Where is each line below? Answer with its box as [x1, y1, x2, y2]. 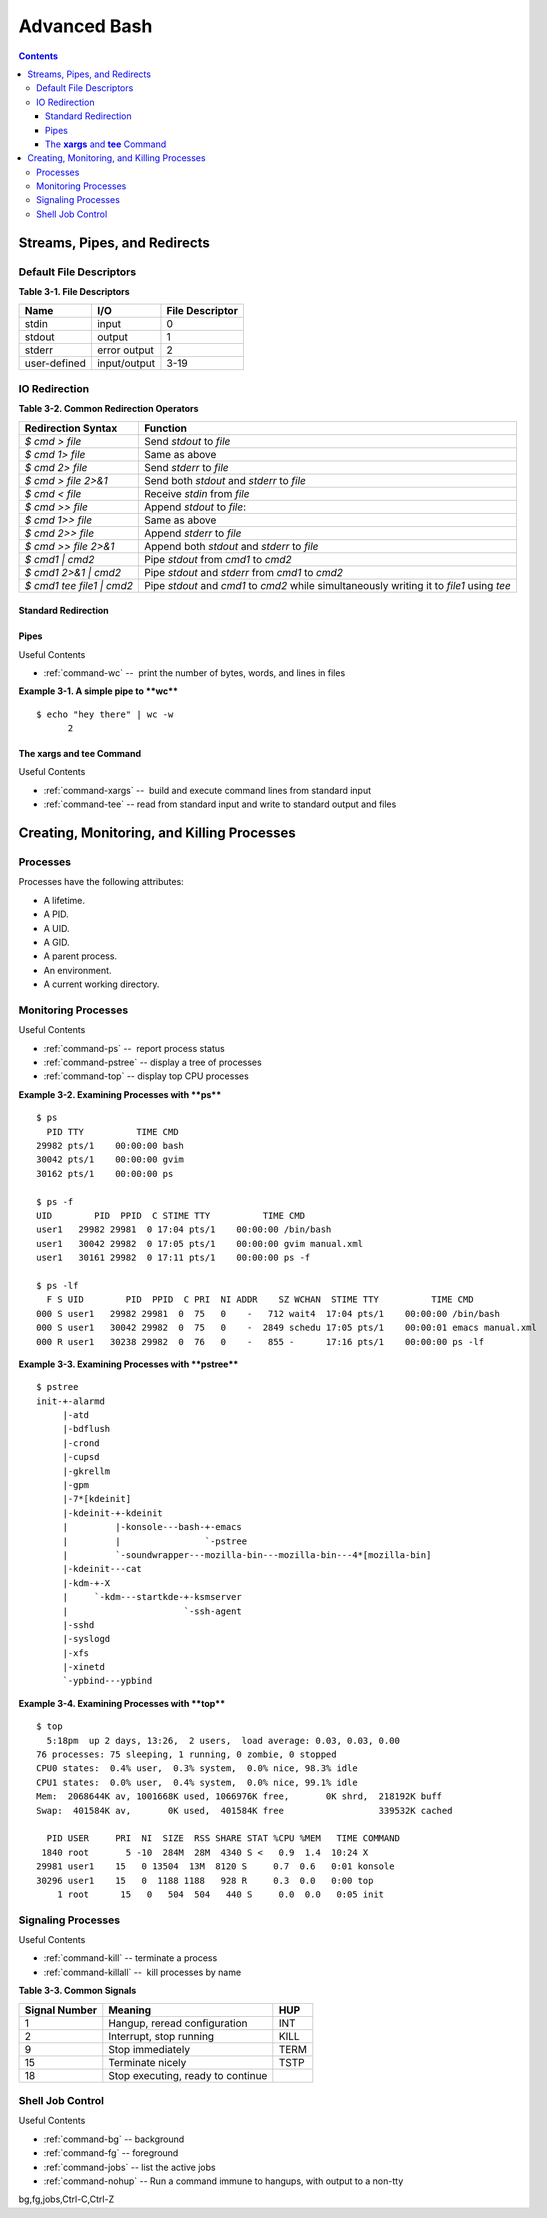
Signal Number [24, 2003, 97, 2017]
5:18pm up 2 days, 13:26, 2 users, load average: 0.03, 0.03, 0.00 [46, 1735, 400, 1746]
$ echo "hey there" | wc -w [36, 708, 174, 720]
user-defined [24, 356, 87, 370]
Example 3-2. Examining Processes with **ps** [18, 1088, 222, 1100]
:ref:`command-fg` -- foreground [43, 2147, 179, 2159]
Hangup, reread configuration [108, 2016, 248, 2030]
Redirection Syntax [24, 421, 118, 435]
